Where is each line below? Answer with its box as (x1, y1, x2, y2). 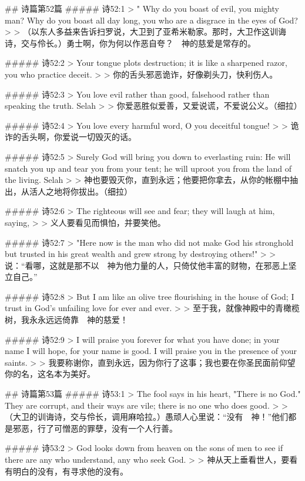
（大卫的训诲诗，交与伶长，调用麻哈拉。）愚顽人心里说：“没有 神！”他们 (5, 410, 289, 423)
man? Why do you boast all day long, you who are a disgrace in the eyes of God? (5, 14, 298, 26)
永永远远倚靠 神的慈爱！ (29, 313, 128, 326)
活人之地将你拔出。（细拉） (29, 185, 132, 197)
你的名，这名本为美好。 (5, 368, 95, 380)
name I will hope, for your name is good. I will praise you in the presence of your (5, 345, 297, 357)
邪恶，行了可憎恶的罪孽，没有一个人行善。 (12, 422, 177, 434)
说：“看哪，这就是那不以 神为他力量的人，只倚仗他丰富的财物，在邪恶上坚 (5, 259, 297, 271)
